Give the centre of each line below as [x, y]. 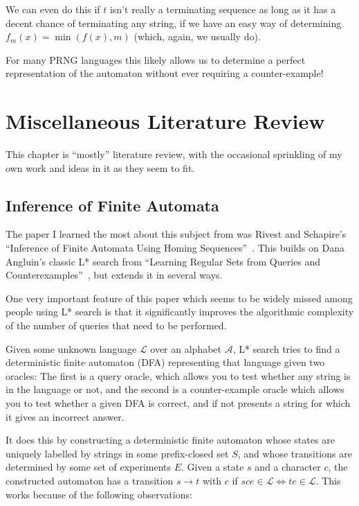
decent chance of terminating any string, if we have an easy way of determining [174, 23]
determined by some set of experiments [89, 467]
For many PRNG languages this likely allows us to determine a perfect [156, 59]
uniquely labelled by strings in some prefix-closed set [117, 453]
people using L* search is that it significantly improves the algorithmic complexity [180, 312]
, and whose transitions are [295, 453]
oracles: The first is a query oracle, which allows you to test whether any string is [178, 375]
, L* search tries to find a [286, 348]
